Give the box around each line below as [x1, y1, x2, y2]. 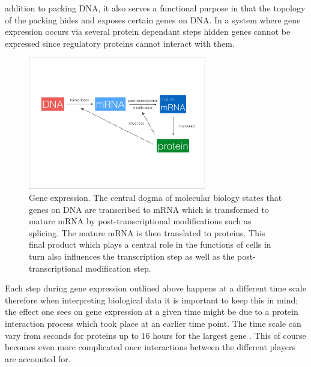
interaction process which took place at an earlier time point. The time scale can [5, 317, 301, 330]
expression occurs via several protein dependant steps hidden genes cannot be [5, 25, 291, 38]
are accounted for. [5, 352, 71, 365]
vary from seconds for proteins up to [5, 329, 139, 341]
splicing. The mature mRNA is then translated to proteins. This [29, 226, 265, 239]
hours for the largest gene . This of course [152, 329, 306, 341]
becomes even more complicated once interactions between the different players [5, 341, 296, 353]
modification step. [85, 261, 151, 274]
